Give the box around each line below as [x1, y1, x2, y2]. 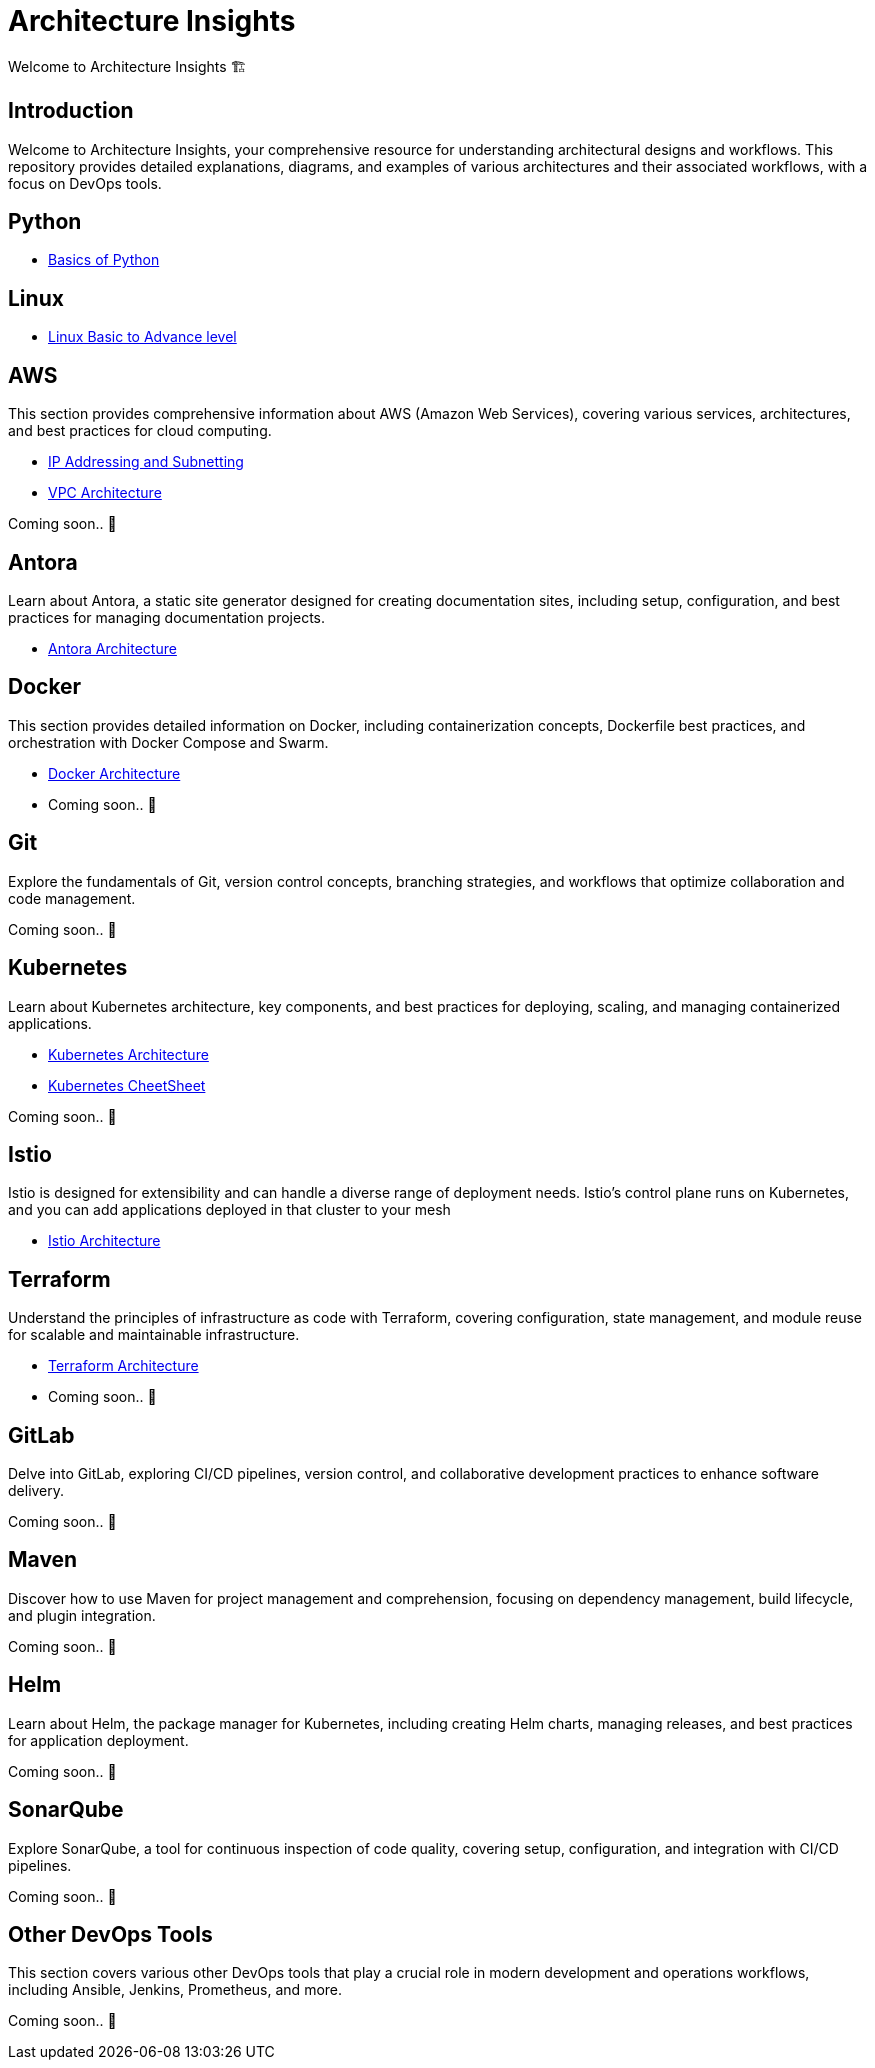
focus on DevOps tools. [8, 174, 162, 192]
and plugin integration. [8, 1606, 156, 1624]
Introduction [8, 98, 134, 124]
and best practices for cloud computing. [8, 422, 272, 440]
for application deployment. [8, 1731, 189, 1749]
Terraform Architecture [48, 1357, 199, 1375]
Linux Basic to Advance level [48, 328, 237, 346]
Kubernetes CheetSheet [48, 1076, 206, 1094]
